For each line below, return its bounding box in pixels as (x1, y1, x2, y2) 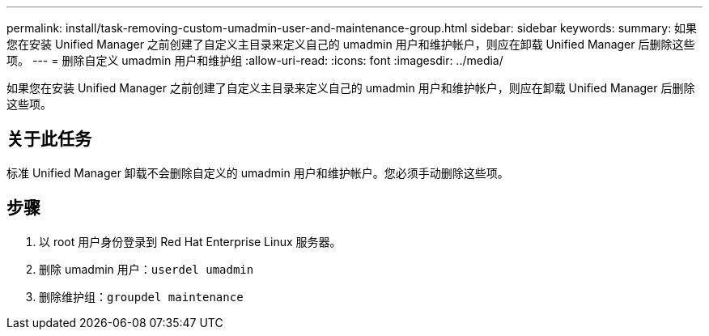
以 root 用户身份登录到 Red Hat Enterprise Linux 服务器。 (39, 234, 342, 249)
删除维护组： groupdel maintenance (39, 289, 244, 304)
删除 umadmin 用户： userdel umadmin (39, 262, 254, 276)
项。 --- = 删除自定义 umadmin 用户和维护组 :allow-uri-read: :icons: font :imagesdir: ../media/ (6, 53, 503, 67)
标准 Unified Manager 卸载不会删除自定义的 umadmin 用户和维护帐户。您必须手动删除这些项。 (6, 165, 509, 180)
